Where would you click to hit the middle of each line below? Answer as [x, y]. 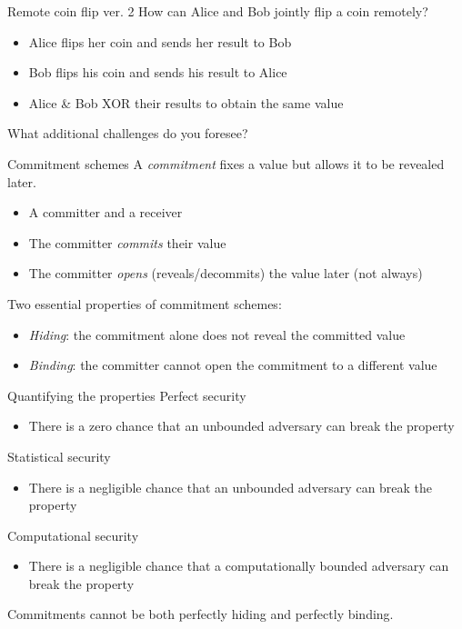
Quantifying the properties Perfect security [127, 395]
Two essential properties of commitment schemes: [145, 303]
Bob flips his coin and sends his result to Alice [158, 72]
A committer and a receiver [105, 212]
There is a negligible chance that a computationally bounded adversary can [239, 566]
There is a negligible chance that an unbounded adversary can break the [231, 487]
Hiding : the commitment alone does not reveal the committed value [217, 334]
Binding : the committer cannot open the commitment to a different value [233, 365]
